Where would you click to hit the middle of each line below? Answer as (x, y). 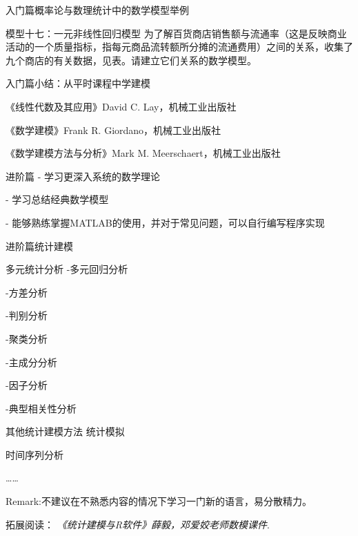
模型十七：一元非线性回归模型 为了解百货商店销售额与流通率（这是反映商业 (176, 33)
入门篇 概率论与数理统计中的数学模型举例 (97, 10)
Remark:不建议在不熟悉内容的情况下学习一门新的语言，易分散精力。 (159, 501)
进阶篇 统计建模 (39, 246)
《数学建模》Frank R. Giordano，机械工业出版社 (113, 130)
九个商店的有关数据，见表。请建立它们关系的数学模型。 (131, 60)
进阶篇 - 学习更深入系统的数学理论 (83, 176)
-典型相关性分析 (41, 408)
